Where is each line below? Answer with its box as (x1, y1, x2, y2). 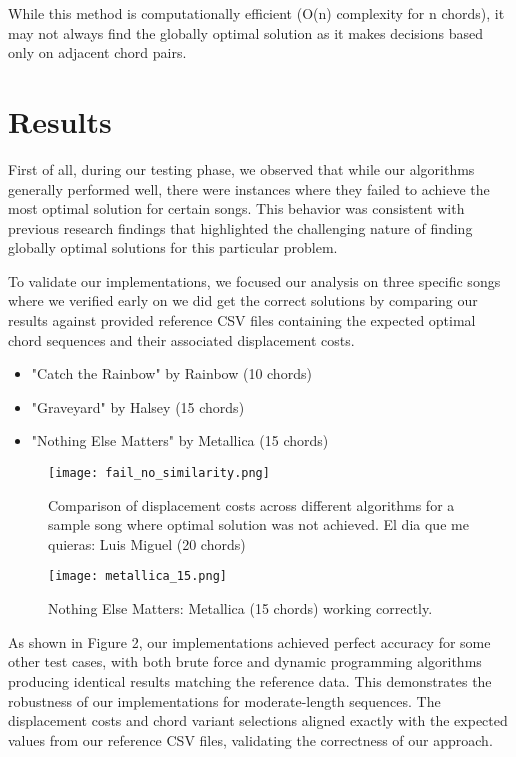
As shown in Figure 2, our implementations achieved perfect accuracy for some (8, 631, 491, 652)
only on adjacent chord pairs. (8, 42, 187, 63)
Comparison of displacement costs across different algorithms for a (48, 494, 455, 515)
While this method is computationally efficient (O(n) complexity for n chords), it (8, 3, 505, 23)
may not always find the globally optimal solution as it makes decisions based (8, 22, 483, 43)
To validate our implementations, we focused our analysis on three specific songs (8, 270, 501, 291)
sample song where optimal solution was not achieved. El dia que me (48, 514, 469, 535)
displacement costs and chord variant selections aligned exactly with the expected (8, 710, 508, 731)
